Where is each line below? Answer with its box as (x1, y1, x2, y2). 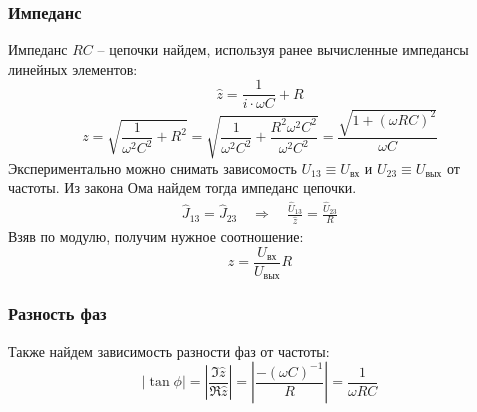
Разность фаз (8, 301, 107, 326)
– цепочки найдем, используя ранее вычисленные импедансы (97, 39, 469, 60)
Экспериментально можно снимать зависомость (8, 157, 297, 178)
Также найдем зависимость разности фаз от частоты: (8, 340, 330, 361)
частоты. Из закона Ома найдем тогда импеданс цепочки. (8, 177, 357, 198)
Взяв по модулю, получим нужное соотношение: (8, 226, 304, 247)
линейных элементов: (8, 58, 138, 79)
